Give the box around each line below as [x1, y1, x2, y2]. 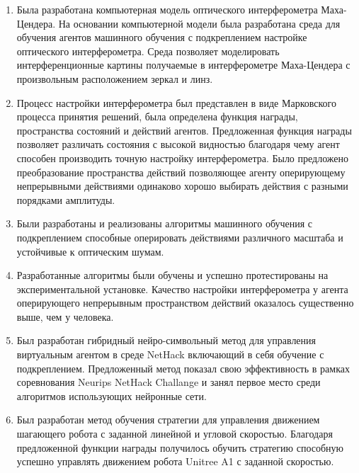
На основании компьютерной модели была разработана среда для [58, 16, 341, 30]
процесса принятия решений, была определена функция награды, [16, 109, 298, 124]
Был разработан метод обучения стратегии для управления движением [16, 412, 320, 427]
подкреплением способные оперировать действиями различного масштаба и [16, 229, 343, 244]
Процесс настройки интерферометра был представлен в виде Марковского [16, 95, 336, 110]
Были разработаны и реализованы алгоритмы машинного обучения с [16, 216, 313, 231]
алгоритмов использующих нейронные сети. [16, 388, 207, 403]
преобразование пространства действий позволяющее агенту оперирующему [16, 164, 346, 179]
